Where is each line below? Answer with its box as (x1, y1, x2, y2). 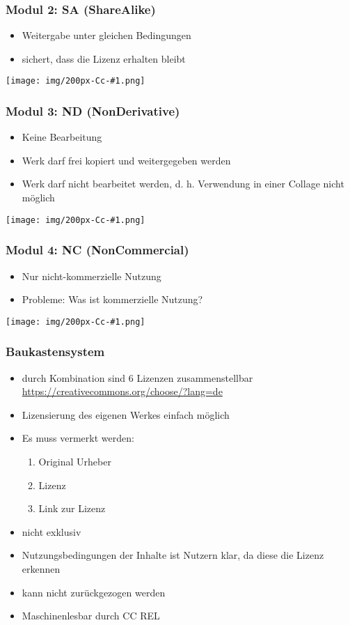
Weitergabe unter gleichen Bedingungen (22, 28, 191, 43)
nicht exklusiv (22, 524, 81, 539)
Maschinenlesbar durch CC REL (22, 608, 160, 623)
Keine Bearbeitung (22, 130, 102, 144)
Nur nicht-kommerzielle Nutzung (22, 268, 161, 283)
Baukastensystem (6, 343, 105, 360)
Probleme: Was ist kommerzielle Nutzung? (22, 292, 203, 307)
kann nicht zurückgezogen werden (22, 585, 166, 599)
